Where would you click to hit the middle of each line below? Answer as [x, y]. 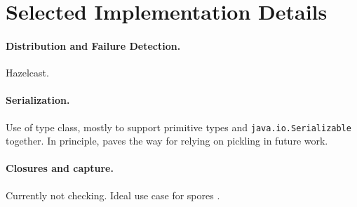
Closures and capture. [60, 168]
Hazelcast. [27, 73]
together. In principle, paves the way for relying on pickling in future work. [167, 141]
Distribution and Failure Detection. [93, 45]
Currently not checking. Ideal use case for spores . [113, 195]
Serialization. [38, 100]
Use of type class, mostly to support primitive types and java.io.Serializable [178, 127]
